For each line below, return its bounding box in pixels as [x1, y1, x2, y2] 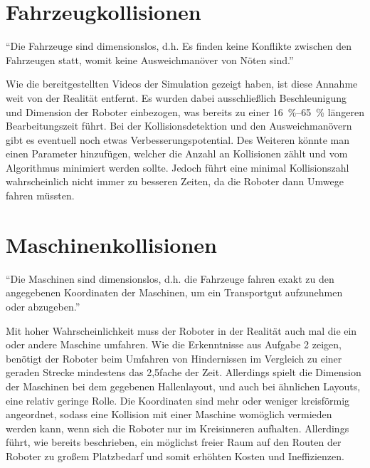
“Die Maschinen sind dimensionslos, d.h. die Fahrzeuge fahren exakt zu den [6, 271, 334, 286]
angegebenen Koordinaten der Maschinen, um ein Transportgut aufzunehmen [6, 285, 343, 300]
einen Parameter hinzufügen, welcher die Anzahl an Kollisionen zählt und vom [6, 146, 348, 161]
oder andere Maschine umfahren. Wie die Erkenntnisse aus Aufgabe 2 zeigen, [6, 337, 342, 352]
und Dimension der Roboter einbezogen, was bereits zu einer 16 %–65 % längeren [6, 104, 365, 119]
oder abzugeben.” [6, 298, 80, 313]
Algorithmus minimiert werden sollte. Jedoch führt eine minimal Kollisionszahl [6, 160, 349, 175]
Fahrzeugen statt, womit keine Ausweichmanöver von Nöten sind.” [6, 52, 294, 67]
